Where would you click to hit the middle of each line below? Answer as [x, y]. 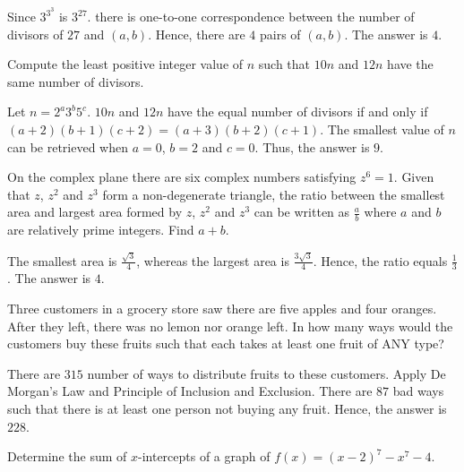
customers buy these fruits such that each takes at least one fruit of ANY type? [226, 343]
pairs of [280, 34]
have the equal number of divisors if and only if [298, 112]
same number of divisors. [76, 81]
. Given [414, 177]
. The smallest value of [382, 129]
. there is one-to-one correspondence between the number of [251, 17]
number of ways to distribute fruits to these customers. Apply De [266, 373]
